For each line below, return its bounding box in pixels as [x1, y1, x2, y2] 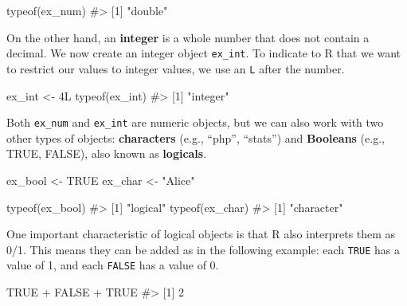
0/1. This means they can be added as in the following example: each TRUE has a [6, 241, 401, 257]
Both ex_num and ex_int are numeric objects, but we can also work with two [6, 114, 384, 131]
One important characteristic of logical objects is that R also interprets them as [6, 226, 396, 242]
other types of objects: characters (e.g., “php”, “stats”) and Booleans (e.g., [6, 129, 385, 146]
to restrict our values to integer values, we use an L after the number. [6, 60, 345, 76]
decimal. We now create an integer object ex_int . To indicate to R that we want [6, 45, 401, 61]
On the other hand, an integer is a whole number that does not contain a [6, 29, 370, 45]
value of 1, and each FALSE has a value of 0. [6, 257, 219, 273]
